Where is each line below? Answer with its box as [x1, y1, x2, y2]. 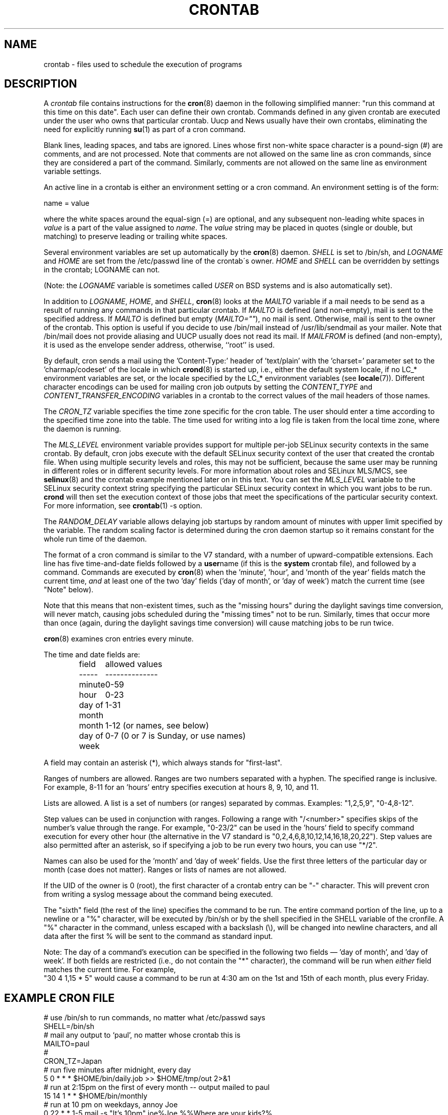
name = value [43, 199, 89, 208]
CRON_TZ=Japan [43, 1057, 102, 1066]
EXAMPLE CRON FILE [4, 991, 115, 1004]
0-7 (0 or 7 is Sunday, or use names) [105, 731, 246, 741]
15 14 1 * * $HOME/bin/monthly [43, 1091, 148, 1101]
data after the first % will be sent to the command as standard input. [43, 932, 273, 941]
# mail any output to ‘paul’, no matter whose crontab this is [43, 1031, 241, 1040]
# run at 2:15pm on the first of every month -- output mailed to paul [43, 1083, 270, 1092]
